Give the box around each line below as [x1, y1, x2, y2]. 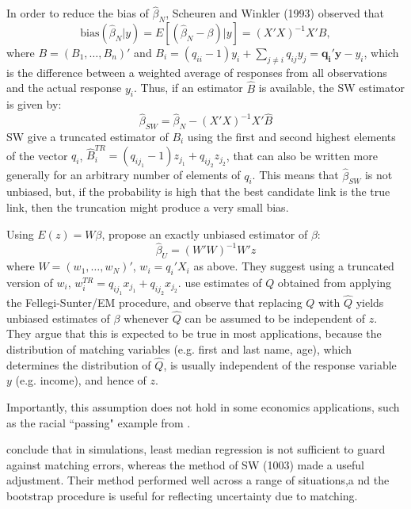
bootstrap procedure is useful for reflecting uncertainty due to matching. [6, 487, 358, 503]
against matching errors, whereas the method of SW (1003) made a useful [6, 456, 364, 473]
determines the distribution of [6, 356, 151, 373]
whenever [124, 309, 169, 326]
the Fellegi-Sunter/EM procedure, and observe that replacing [6, 293, 303, 310]
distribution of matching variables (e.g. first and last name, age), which [6, 340, 352, 357]
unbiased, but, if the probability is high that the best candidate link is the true [6, 183, 390, 200]
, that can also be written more [226, 147, 378, 163]
